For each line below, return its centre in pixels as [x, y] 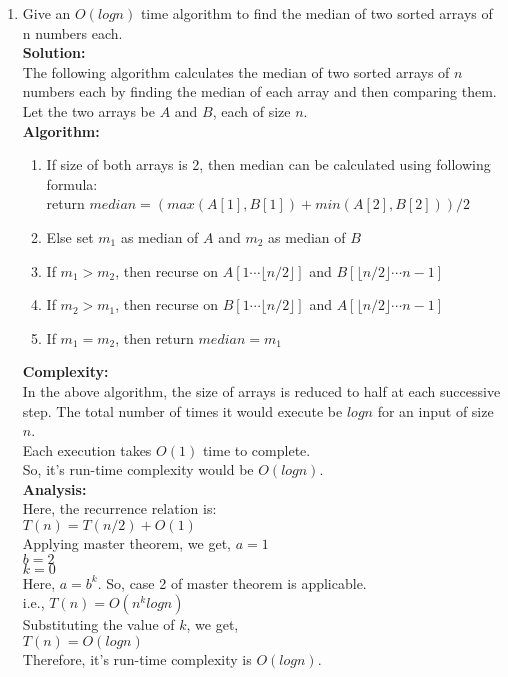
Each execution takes [87, 449]
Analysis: [54, 488]
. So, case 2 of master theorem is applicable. [232, 582]
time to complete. [256, 449]
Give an [46, 13]
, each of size [251, 110]
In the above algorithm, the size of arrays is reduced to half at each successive [261, 390]
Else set [70, 236]
